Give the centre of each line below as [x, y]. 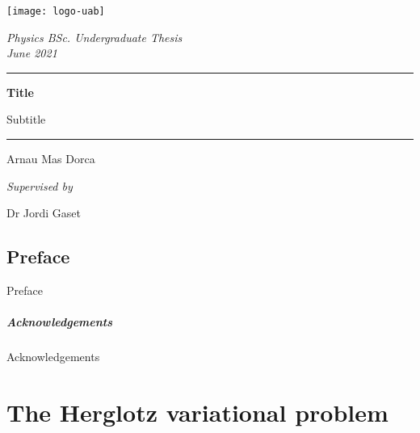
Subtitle [26, 119]
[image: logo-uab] [56, 11]
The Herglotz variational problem [197, 412]
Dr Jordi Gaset [44, 213]
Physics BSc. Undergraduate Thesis [94, 37]
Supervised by [40, 185]
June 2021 [32, 53]
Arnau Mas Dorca [51, 159]
